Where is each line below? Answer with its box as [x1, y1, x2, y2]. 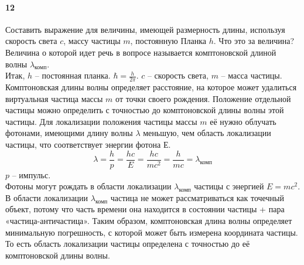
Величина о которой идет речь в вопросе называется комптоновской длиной [5, 46, 276, 58]
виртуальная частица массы [5, 92, 103, 104]
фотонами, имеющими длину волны [5, 127, 133, 139]
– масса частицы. [221, 69, 282, 81]
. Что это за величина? [213, 35, 295, 47]
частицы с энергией [194, 180, 264, 192]
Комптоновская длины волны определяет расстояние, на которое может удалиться [5, 81, 297, 93]
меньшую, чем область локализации [143, 127, 271, 139]
